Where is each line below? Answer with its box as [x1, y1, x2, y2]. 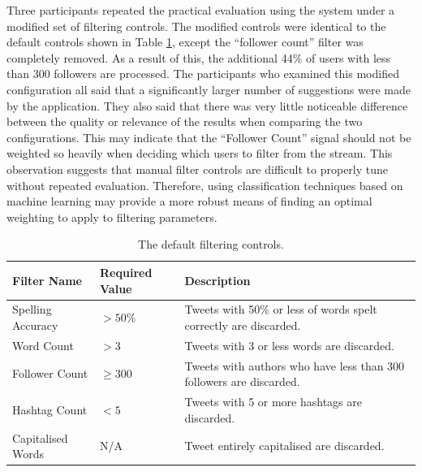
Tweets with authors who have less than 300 [184, 357, 405, 374]
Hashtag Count [12, 401, 88, 418]
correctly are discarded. [184, 316, 301, 333]
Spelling [12, 301, 52, 318]
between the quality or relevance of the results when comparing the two [6, 113, 363, 130]
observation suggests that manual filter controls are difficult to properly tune [6, 160, 389, 177]
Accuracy [12, 316, 58, 333]
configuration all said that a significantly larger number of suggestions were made [6, 80, 411, 97]
